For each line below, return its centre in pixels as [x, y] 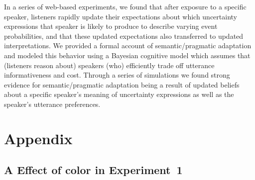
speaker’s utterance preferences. [52, 104]
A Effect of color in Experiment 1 [93, 170]
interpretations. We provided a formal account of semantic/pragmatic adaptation [128, 45]
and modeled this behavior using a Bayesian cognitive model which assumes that [127, 55]
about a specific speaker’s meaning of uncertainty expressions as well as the [119, 94]
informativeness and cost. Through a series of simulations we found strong [117, 75]
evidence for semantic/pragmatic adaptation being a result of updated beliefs [122, 84]
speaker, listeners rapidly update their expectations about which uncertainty [121, 16]
